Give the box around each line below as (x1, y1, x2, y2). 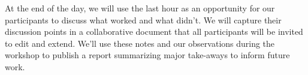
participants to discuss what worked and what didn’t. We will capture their (5, 13, 282, 26)
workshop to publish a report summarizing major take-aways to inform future (5, 49, 290, 61)
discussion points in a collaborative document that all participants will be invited (5, 25, 303, 38)
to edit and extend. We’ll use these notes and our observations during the (5, 37, 275, 49)
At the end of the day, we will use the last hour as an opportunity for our (5, 2, 275, 14)
